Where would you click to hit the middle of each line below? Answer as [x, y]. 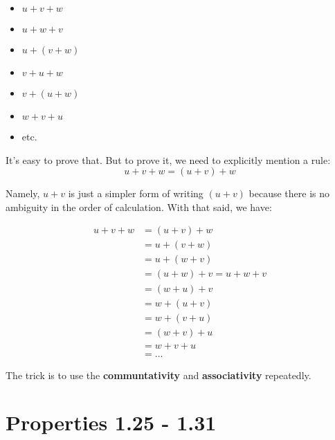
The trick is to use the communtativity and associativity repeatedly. [159, 375]
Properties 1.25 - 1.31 [111, 422]
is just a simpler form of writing [136, 193]
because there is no [289, 193]
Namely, [23, 193]
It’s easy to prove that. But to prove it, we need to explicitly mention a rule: [168, 159]
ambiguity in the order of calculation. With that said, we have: [139, 207]
